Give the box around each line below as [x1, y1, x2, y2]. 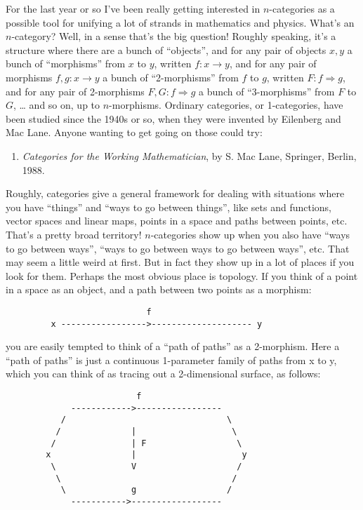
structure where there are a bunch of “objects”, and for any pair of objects [6, 42, 326, 57]
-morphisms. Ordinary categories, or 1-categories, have [109, 98, 343, 112]
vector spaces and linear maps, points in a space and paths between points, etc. [6, 213, 348, 228]
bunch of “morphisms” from [6, 56, 126, 71]
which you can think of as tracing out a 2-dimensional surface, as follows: [6, 366, 321, 381]
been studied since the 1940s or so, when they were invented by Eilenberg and [6, 111, 341, 126]
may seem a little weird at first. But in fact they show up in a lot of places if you [6, 255, 355, 269]
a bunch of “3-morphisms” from [198, 83, 335, 98]
